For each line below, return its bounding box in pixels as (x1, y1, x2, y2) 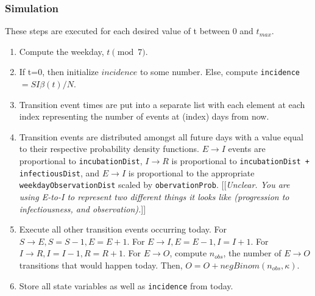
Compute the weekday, (19, 45, 104, 57)
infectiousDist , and (19, 166, 100, 179)
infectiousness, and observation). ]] (19, 202, 146, 215)
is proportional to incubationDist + (171, 154, 310, 167)
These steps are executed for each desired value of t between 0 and (5, 24, 253, 37)
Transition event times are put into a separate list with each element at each (19, 98, 305, 110)
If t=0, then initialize (19, 65, 99, 78)
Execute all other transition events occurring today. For (19, 223, 227, 236)
